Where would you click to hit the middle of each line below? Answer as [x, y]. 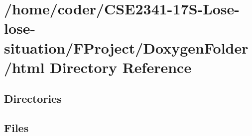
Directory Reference [121, 67]
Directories [33, 99]
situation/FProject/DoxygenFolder [126, 47]
